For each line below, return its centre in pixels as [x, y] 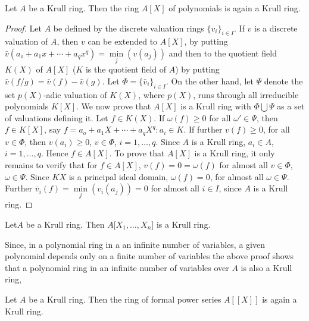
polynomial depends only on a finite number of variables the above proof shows [149, 256]
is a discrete [276, 28]
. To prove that [137, 153]
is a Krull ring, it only [235, 153]
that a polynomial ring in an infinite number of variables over [117, 267]
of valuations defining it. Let [57, 117]
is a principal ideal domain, [118, 176]
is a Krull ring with [216, 106]
